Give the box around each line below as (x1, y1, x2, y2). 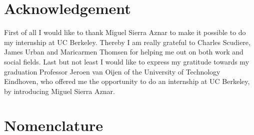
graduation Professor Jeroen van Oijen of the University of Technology (4, 66, 220, 76)
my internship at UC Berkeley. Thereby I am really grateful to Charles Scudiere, (4, 36, 250, 47)
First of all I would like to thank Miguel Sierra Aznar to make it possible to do (4, 27, 246, 37)
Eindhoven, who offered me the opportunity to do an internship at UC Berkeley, (4, 76, 250, 86)
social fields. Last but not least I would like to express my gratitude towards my (4, 56, 249, 66)
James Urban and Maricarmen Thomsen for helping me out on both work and (4, 46, 243, 57)
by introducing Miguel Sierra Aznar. (4, 85, 115, 96)
